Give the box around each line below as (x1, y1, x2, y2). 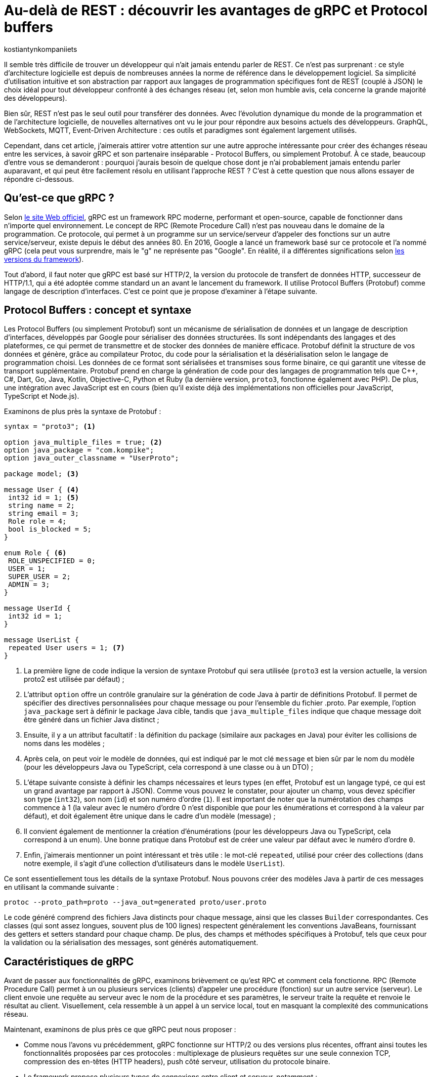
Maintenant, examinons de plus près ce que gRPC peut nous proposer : (4, 1025, 236, 1034)
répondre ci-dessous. (4, 174, 74, 183)
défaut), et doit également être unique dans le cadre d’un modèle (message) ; (24, 812, 276, 821)
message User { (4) (4, 486, 79, 494)
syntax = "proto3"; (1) (4, 422, 96, 431)
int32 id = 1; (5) (8, 494, 79, 502)
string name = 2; (8, 501, 75, 510)
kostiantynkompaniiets (4, 44, 77, 53)
